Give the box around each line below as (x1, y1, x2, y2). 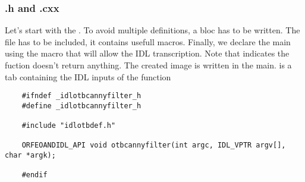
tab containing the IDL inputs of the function (5, 70, 171, 83)
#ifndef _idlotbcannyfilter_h (21, 92, 142, 101)
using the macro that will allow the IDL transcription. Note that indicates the (5, 47, 290, 59)
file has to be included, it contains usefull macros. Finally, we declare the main (5, 35, 291, 48)
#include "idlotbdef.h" (21, 121, 116, 130)
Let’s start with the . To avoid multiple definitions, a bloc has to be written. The (5, 24, 300, 36)
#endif (21, 171, 48, 180)
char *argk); (5, 151, 56, 160)
